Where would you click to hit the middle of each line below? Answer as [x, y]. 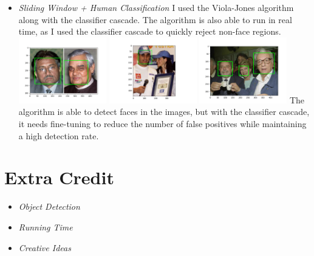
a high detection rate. [59, 135]
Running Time [46, 227]
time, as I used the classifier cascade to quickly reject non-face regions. [150, 31]
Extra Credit [59, 177]
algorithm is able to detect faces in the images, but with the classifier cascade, [164, 112]
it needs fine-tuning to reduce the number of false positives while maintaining [162, 123]
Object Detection [49, 206]
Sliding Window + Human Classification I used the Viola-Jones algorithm [156, 7]
